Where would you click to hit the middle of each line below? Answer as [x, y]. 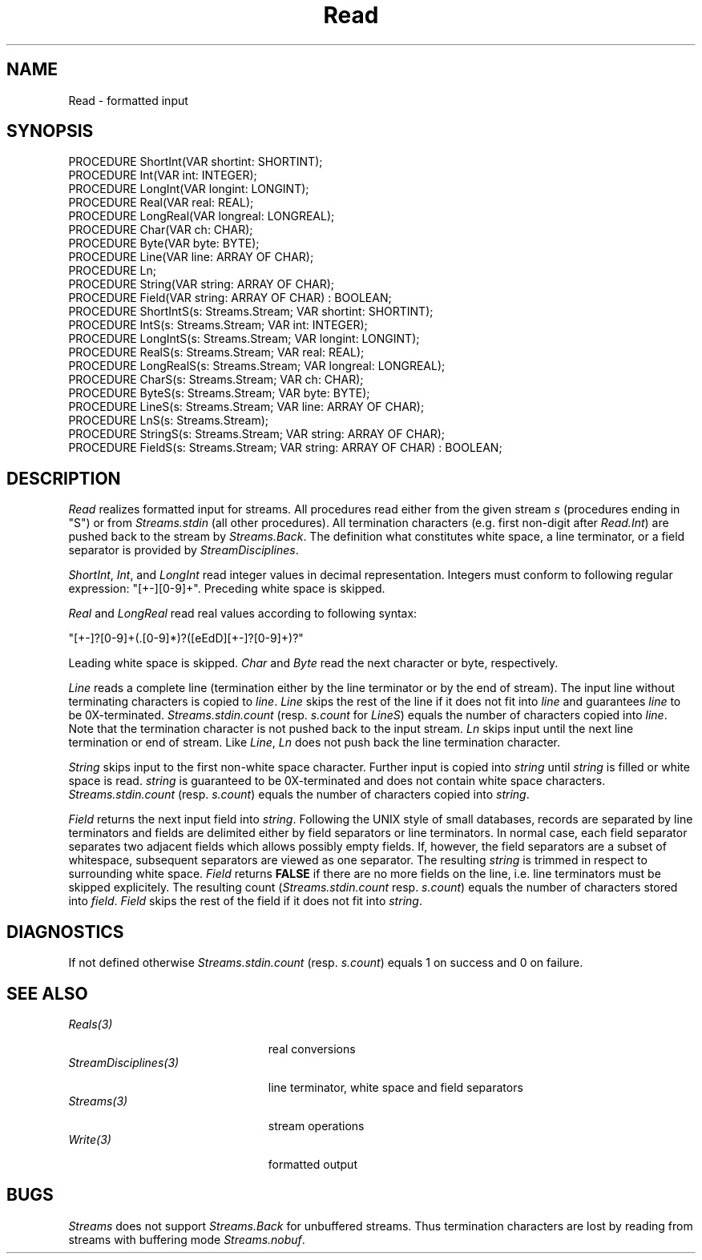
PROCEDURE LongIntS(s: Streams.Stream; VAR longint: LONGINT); [244, 339]
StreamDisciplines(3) [124, 1062]
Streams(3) [98, 1101]
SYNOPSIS [50, 131]
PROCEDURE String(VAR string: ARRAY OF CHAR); [202, 284]
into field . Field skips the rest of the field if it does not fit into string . [245, 901]
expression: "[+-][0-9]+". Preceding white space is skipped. [227, 589]
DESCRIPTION [64, 478]
